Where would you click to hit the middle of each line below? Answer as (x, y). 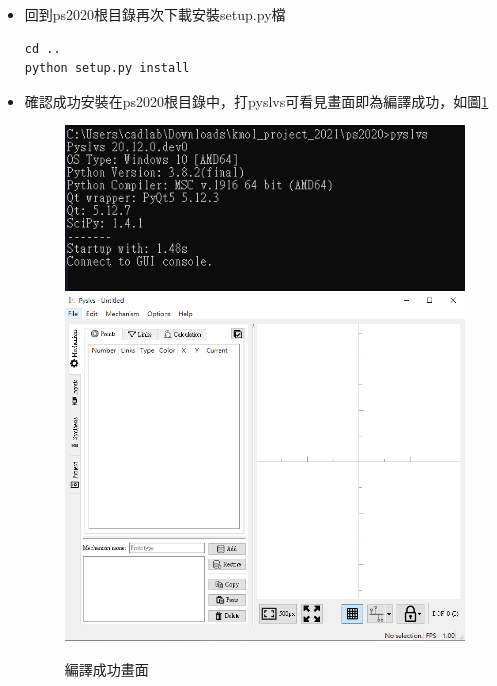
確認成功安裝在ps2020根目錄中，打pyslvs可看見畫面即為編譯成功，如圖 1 (256, 100)
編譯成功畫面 (106, 669)
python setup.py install (107, 68)
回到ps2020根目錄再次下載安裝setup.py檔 (155, 14)
